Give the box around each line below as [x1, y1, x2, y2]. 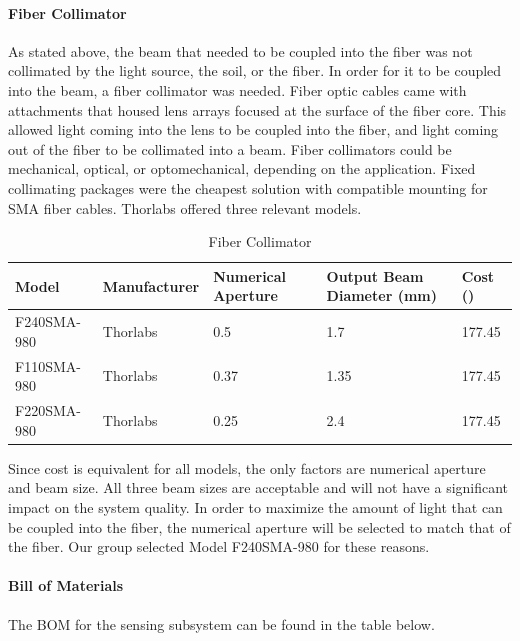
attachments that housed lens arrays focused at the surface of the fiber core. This [8, 99, 507, 120]
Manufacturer [102, 275, 200, 296]
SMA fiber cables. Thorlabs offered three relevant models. [8, 197, 362, 218]
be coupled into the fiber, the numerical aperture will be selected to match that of [8, 516, 511, 537]
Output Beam [326, 265, 424, 286]
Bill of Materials [8, 575, 124, 596]
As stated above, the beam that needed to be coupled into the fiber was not [8, 40, 473, 61]
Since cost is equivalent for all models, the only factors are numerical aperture [8, 457, 486, 478]
